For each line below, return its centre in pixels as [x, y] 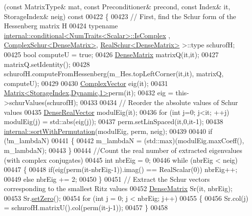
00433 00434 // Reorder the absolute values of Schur [159, 102]
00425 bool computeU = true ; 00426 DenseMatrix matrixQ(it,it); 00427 [111, 54]
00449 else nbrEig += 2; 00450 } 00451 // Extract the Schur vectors [107, 179]
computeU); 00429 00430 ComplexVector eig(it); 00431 [86, 83]
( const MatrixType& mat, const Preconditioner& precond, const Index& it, [117, 6]
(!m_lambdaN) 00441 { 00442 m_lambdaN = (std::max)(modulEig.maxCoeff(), [124, 140]
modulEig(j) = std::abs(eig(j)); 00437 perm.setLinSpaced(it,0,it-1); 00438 [114, 121]
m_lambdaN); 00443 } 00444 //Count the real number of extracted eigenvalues [123, 150]
